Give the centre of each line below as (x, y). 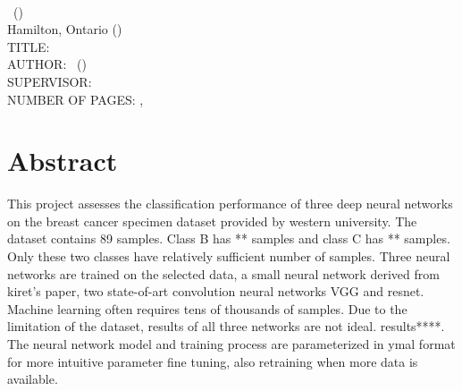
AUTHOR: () (47, 64)
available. (33, 379)
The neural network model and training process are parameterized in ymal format (231, 344)
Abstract (63, 161)
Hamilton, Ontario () (65, 29)
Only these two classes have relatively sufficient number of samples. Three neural (229, 256)
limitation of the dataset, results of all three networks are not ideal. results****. (226, 326)
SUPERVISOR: (50, 81)
